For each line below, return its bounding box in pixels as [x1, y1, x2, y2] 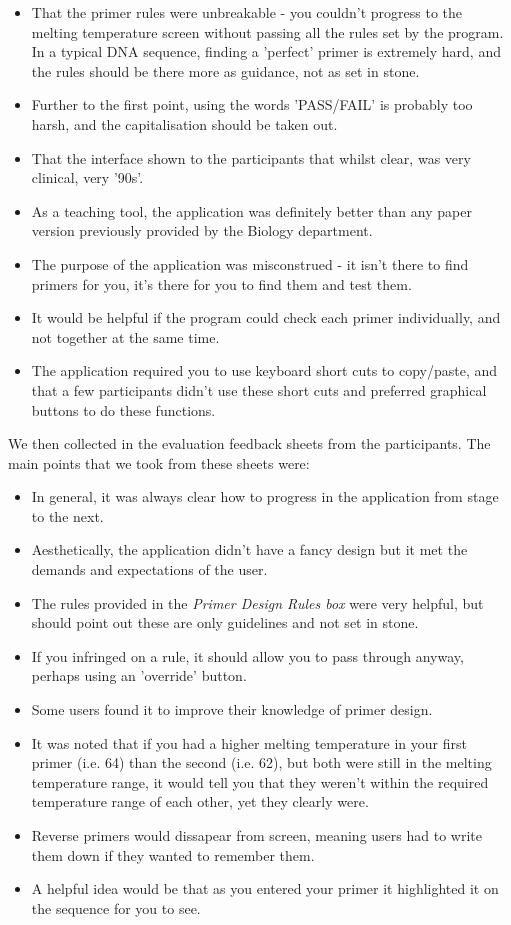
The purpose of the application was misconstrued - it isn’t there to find [31, 253, 469, 274]
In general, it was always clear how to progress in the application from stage [31, 486, 499, 507]
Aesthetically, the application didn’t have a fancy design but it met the [31, 539, 468, 560]
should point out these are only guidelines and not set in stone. [31, 612, 419, 633]
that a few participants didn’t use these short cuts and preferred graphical [31, 379, 487, 400]
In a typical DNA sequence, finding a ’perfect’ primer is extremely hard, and [31, 41, 501, 62]
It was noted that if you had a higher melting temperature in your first [31, 732, 467, 753]
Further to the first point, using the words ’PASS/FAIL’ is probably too [31, 94, 473, 115]
